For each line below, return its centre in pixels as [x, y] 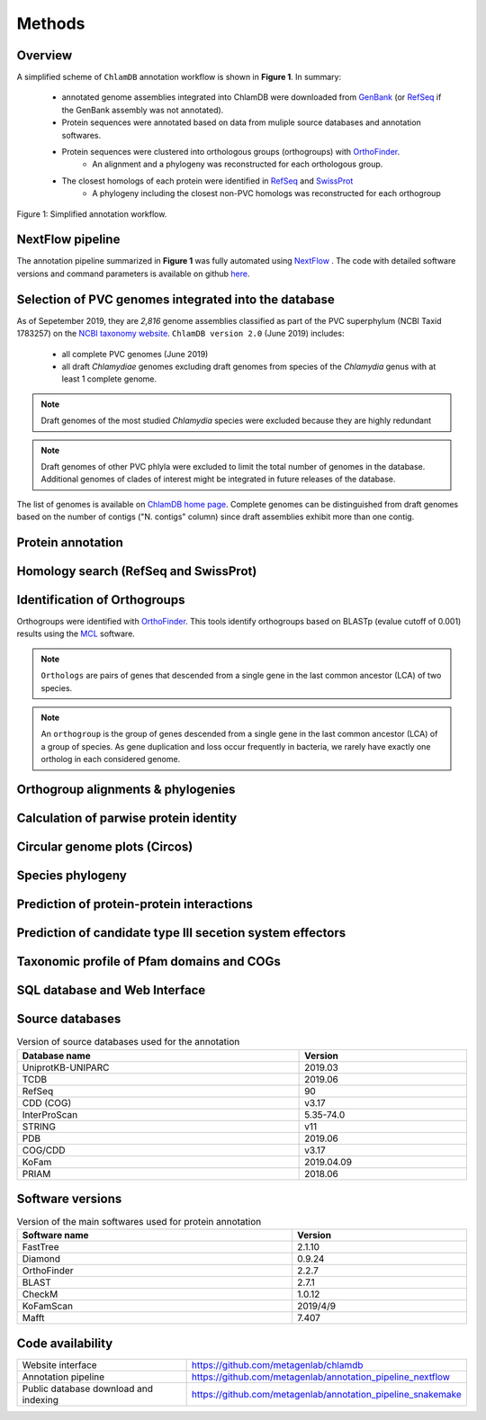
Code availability [65, 1343]
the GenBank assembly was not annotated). [143, 110]
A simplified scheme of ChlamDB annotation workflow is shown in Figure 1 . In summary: [179, 77]
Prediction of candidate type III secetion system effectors [181, 933]
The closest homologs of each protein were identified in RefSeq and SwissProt [207, 181]
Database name [56, 1056]
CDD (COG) [47, 1102]
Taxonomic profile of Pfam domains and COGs [148, 962]
